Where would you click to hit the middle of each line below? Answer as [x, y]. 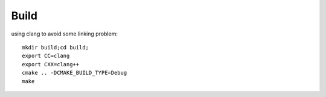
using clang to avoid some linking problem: [64, 34]
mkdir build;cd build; [56, 47]
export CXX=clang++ [51, 64]
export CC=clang [46, 56]
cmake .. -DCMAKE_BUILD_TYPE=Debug [75, 73]
